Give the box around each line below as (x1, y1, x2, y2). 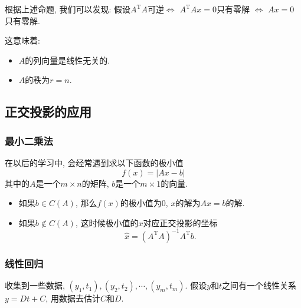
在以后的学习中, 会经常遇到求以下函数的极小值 (5, 156, 184, 168)
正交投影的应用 (5, 102, 91, 121)
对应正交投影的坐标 (143, 216, 218, 228)
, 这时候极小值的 (75, 216, 139, 228)
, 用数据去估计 (45, 292, 100, 304)
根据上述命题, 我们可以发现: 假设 (5, 3, 131, 15)
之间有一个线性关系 (222, 279, 297, 292)
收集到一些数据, (5, 279, 65, 292)
